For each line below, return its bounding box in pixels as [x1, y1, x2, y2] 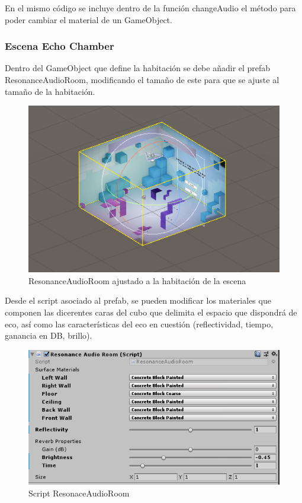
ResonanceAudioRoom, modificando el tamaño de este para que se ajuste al [5, 74, 279, 85]
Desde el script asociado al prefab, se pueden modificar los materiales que [5, 294, 271, 307]
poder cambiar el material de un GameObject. [5, 13, 172, 26]
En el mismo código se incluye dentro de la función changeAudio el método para [5, 2, 296, 14]
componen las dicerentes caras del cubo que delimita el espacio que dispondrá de [5, 306, 297, 319]
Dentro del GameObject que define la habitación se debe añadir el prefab [5, 62, 271, 74]
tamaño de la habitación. [5, 85, 95, 97]
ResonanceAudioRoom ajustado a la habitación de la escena [28, 274, 246, 286]
